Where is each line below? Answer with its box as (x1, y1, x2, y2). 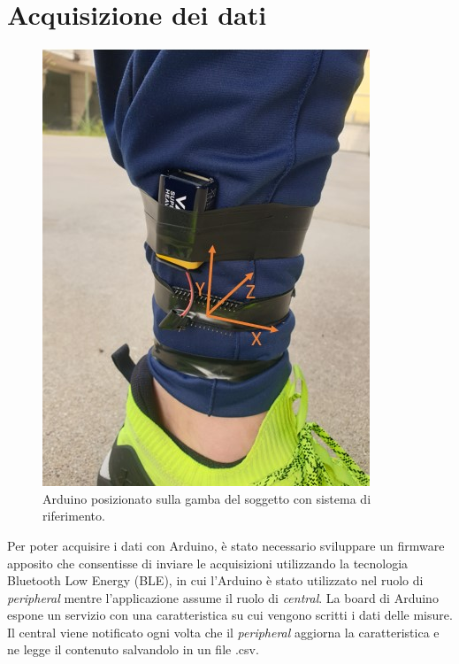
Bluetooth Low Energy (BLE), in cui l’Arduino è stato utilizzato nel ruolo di (7, 571, 424, 590)
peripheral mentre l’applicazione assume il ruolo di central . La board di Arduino (7, 588, 439, 606)
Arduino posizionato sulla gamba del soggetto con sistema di (42, 489, 371, 507)
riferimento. (42, 506, 105, 525)
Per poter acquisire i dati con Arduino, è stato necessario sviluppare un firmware (7, 536, 445, 554)
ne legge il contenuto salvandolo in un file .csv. (7, 640, 259, 659)
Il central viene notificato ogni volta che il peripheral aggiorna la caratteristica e (7, 622, 440, 641)
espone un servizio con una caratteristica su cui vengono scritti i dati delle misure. (7, 606, 453, 624)
